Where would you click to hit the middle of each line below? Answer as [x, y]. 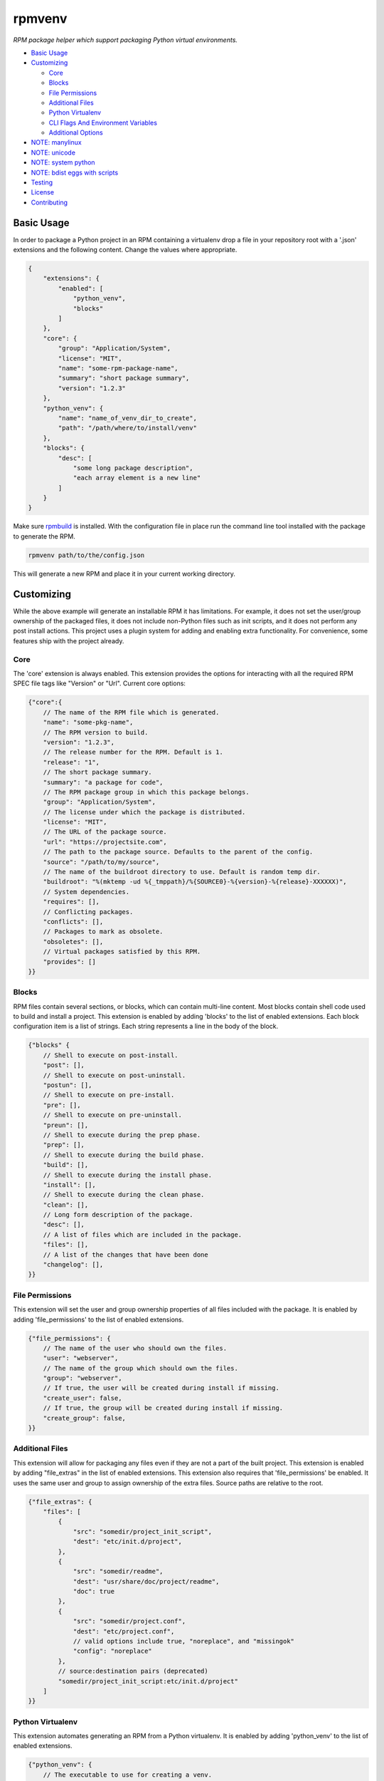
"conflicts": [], [73, 921]
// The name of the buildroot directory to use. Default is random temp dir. [182, 872]
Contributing [49, 202]
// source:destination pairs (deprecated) [133, 1671]
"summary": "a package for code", [103, 782]
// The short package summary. [97, 772]
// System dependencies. [86, 892]
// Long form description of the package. [118, 1215]
